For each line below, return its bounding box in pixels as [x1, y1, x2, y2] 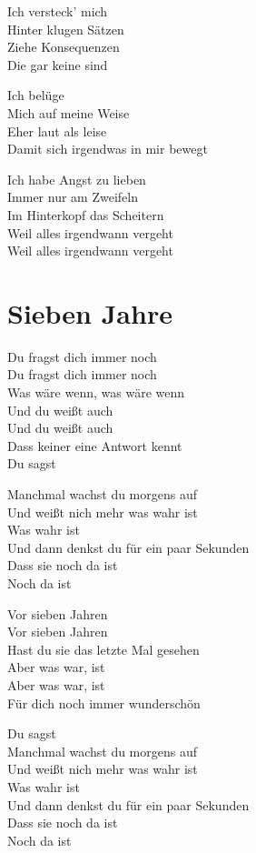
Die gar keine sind [7, 55, 108, 74]
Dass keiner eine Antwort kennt [7, 436, 182, 455]
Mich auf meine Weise [7, 103, 130, 122]
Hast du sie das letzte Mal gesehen [7, 639, 200, 658]
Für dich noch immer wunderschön [7, 693, 201, 712]
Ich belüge [7, 85, 64, 105]
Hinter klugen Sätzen [7, 19, 124, 38]
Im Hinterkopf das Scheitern [7, 205, 164, 224]
